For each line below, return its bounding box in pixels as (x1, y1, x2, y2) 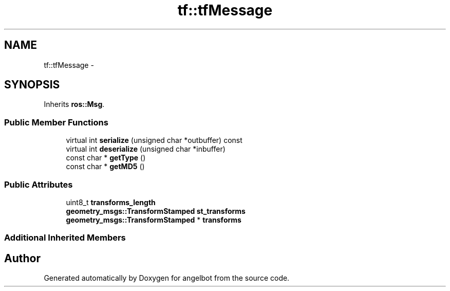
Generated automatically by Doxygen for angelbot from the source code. (44, 274, 290, 283)
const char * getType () (66, 153, 146, 162)
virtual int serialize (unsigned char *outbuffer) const (66, 136, 242, 145)
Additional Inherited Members (4, 232, 126, 243)
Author (4, 251, 41, 265)
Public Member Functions (4, 117, 108, 128)
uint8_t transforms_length (66, 197, 156, 207)
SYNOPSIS (4, 78, 60, 92)
